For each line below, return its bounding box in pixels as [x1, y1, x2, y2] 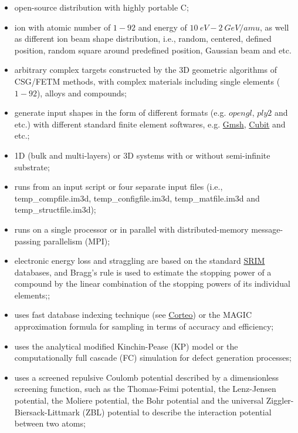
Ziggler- [266, 394, 294, 407]
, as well [260, 21, 289, 33]
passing [14, 234, 41, 247]
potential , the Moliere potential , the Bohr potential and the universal [14, 394, 264, 407]
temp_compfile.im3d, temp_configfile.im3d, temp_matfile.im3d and [14, 192, 260, 204]
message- [251, 223, 283, 235]
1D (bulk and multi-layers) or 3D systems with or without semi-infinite [14, 149, 270, 161]
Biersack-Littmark [14, 405, 80, 418]
